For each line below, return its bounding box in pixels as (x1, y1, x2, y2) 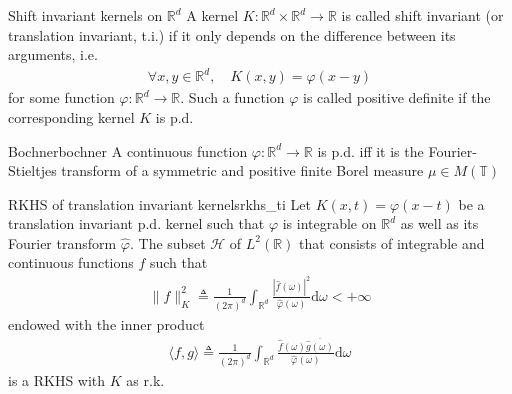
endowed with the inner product (8, 313, 205, 334)
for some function (8, 87, 115, 108)
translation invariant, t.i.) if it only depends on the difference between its (8, 24, 456, 45)
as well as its (400, 213, 479, 234)
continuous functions (8, 252, 134, 273)
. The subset (130, 232, 206, 253)
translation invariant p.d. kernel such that (8, 213, 265, 234)
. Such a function (180, 87, 285, 108)
